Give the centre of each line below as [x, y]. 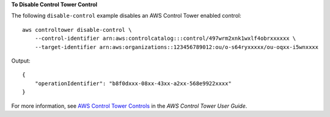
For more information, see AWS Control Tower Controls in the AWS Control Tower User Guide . [129, 106]
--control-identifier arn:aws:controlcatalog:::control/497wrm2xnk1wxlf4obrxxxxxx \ [165, 39]
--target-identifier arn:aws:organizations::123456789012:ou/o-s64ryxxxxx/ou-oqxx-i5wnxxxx [177, 47]
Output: [21, 61]
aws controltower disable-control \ [77, 30]
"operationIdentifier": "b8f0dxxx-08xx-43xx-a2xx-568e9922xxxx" [133, 83]
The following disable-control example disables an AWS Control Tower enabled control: [126, 16]
